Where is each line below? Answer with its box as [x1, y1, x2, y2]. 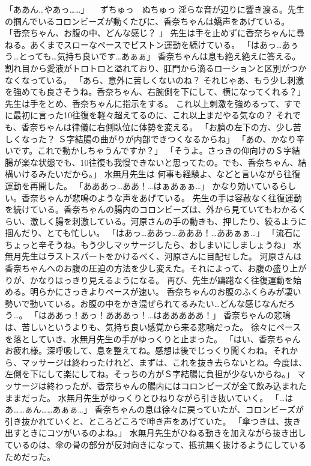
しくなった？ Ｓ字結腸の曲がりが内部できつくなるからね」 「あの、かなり [5, 132, 297, 145]
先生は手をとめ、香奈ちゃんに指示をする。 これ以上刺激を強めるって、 [5, 97, 285, 109]
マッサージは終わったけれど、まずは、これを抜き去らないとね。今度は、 [21, 356, 307, 368]
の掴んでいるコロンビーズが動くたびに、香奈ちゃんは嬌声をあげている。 [5, 14, 290, 27]
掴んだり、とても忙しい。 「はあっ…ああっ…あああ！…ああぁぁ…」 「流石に [5, 226, 301, 239]
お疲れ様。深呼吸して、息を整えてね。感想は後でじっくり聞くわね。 [5, 344, 273, 357]
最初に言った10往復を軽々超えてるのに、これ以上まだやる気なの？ [13, 109, 273, 121]
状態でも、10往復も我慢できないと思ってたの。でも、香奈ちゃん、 [38, 156, 298, 168]
